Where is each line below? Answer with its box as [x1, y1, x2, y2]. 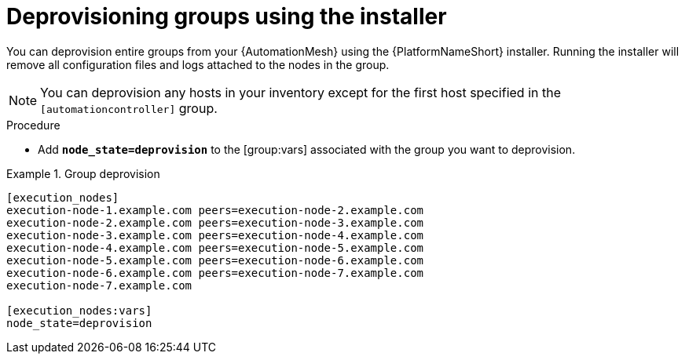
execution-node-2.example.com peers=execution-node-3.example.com [6, 216, 424, 229]
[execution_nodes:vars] [6, 304, 152, 317]
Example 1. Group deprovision [6, 166, 160, 180]
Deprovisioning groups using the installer [6, 3, 447, 30]
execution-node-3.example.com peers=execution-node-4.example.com [6, 228, 424, 242]
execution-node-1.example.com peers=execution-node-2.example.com [6, 203, 424, 216]
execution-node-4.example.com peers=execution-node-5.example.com [6, 241, 424, 254]
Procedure [6, 118, 60, 132]
